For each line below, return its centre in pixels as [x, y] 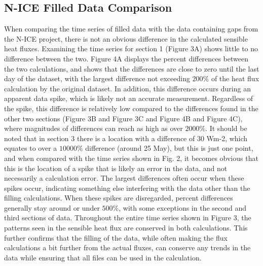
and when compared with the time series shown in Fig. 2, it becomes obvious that [131, 158]
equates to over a [31, 148]
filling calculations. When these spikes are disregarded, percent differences [119, 198]
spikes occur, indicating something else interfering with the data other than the [127, 188]
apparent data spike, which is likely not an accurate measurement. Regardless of [129, 98]
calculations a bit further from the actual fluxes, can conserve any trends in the [127, 247]
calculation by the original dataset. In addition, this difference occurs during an [127, 88]
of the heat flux [235, 78]
